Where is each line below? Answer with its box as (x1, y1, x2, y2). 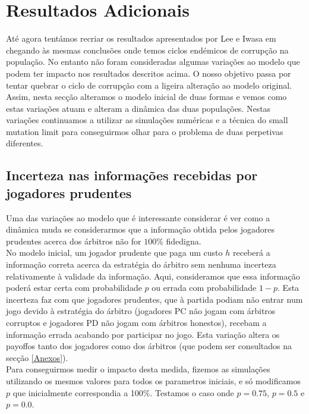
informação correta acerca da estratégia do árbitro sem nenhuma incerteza (6, 258, 276, 271)
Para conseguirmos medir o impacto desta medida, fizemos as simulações (6, 363, 270, 375)
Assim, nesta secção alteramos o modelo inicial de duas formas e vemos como (6, 90, 287, 103)
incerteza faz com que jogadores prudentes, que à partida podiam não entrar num (6, 293, 303, 305)
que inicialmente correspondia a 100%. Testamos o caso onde (12, 386, 234, 399)
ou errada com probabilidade (152, 281, 257, 294)
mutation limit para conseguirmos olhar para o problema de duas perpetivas (6, 125, 283, 137)
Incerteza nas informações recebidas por (6, 166, 258, 184)
